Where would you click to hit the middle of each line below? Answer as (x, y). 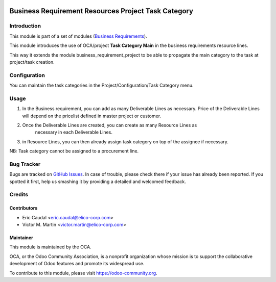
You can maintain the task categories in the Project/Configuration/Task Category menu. (101, 85)
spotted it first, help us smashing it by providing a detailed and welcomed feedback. (98, 182)
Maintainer (21, 238)
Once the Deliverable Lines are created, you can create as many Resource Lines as (110, 125)
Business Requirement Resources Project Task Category (101, 11)
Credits (19, 195)
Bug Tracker (25, 164)
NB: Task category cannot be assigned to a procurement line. (74, 151)
